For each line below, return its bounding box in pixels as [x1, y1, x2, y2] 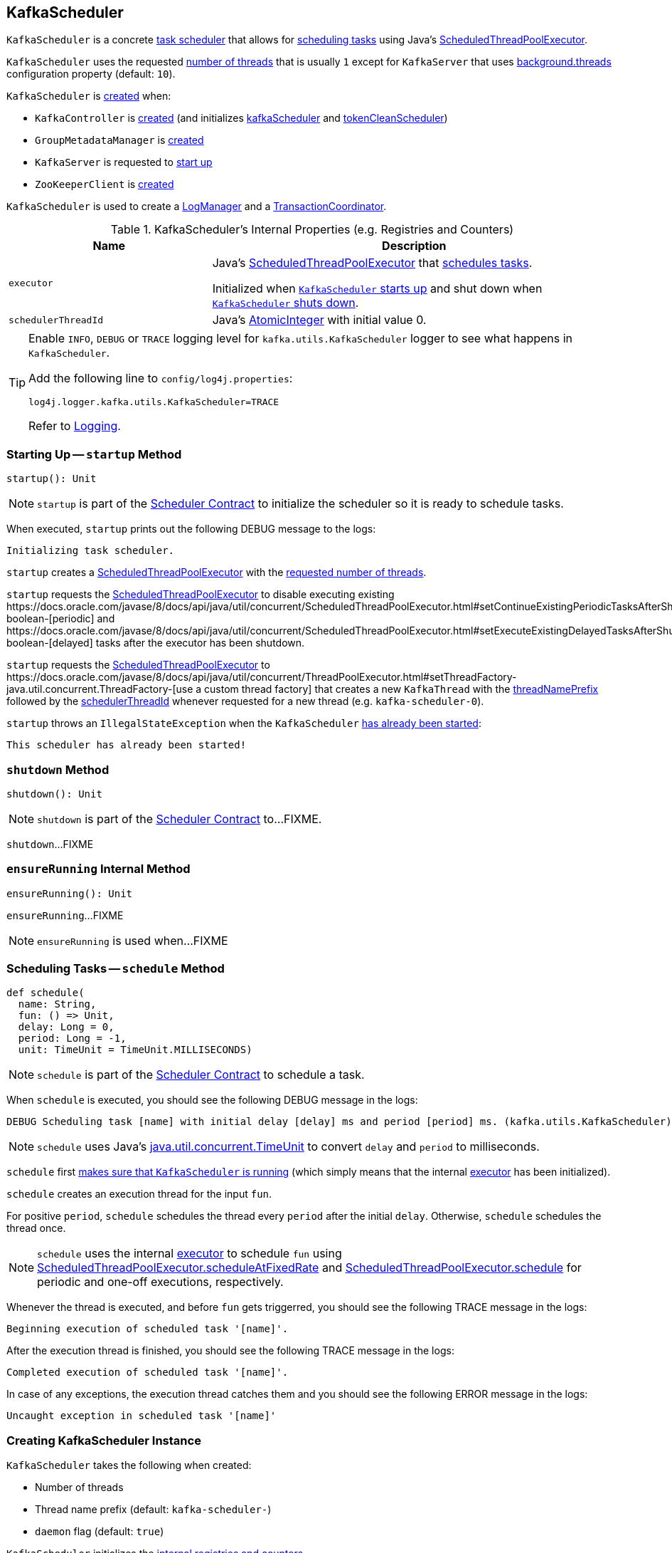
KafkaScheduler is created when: [6, 90, 171, 103]
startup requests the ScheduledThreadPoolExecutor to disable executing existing [6, 588, 395, 601]
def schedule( [6, 987, 85, 999]
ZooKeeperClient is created [35, 178, 174, 191]
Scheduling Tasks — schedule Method [6, 961, 225, 976]
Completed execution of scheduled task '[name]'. [6, 1366, 289, 1379]
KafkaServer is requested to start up [35, 156, 213, 169]
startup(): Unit [6, 473, 97, 485]
